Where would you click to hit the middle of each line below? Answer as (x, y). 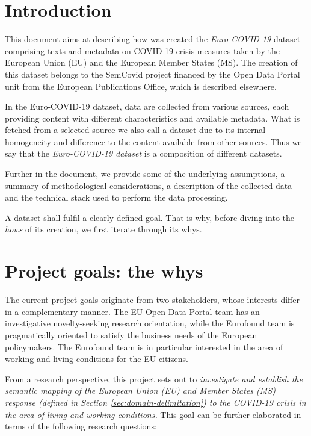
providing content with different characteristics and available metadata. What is (152, 118)
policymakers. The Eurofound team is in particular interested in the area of (144, 347)
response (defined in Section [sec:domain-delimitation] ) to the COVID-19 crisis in (155, 402)
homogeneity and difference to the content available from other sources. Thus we (153, 141)
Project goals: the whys (104, 271)
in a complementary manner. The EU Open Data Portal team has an (132, 311)
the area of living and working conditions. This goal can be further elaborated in (153, 414)
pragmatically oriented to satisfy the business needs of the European (131, 335)
